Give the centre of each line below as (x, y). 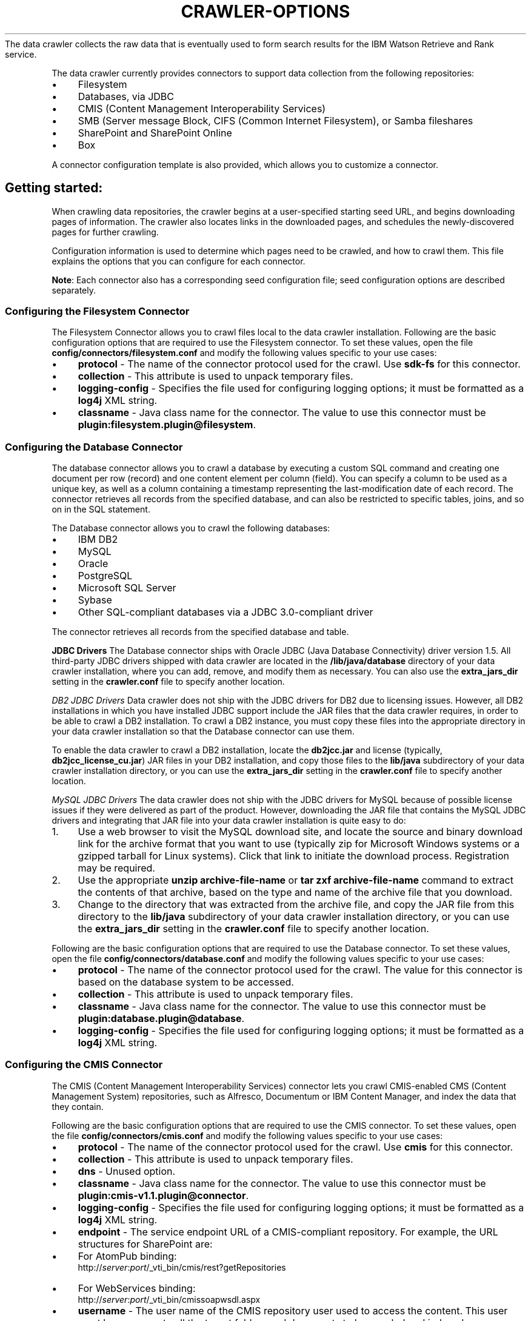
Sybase (95, 600)
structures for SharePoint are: (145, 1244)
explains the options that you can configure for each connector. (179, 261)
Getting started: (54, 188)
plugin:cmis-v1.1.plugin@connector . (163, 1195)
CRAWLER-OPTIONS (265, 12)
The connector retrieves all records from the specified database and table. (200, 632)
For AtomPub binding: (127, 1256)
